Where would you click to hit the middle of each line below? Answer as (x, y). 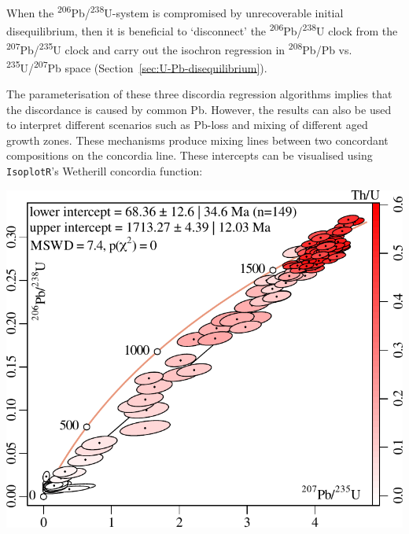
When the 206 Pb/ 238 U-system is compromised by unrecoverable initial (175, 11)
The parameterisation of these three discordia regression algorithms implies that (199, 94)
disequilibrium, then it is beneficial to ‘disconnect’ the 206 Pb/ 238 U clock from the (202, 29)
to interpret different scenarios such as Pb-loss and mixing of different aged (187, 125)
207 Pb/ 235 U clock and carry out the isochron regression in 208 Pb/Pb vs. (179, 48)
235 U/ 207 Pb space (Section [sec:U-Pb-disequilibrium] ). (137, 66)
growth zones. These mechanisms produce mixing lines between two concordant (197, 140)
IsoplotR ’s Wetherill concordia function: (105, 170)
